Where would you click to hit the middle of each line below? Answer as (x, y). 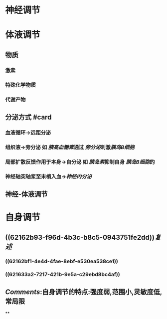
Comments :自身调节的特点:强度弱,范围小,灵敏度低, (84, 292)
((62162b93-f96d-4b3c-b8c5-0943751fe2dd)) (80, 237)
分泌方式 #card (28, 117)
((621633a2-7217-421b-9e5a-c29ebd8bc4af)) (63, 275)
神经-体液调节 (26, 194)
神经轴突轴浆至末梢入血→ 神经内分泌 (49, 176)
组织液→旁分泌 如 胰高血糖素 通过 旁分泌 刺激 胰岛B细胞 (70, 147)
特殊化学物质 (21, 85)
